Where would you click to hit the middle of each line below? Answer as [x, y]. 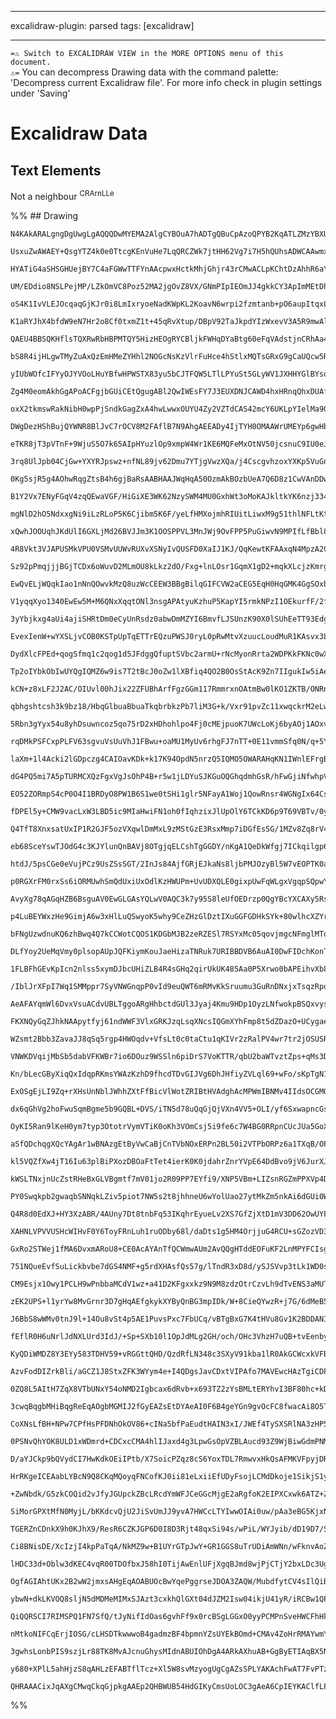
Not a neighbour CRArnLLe [62, 195]
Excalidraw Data [79, 133]
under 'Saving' [40, 93]
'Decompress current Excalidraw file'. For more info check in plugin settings [166, 82]
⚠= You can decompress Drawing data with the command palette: [144, 72]
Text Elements [56, 170]
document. [31, 62]
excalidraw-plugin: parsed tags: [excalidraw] [102, 25]
